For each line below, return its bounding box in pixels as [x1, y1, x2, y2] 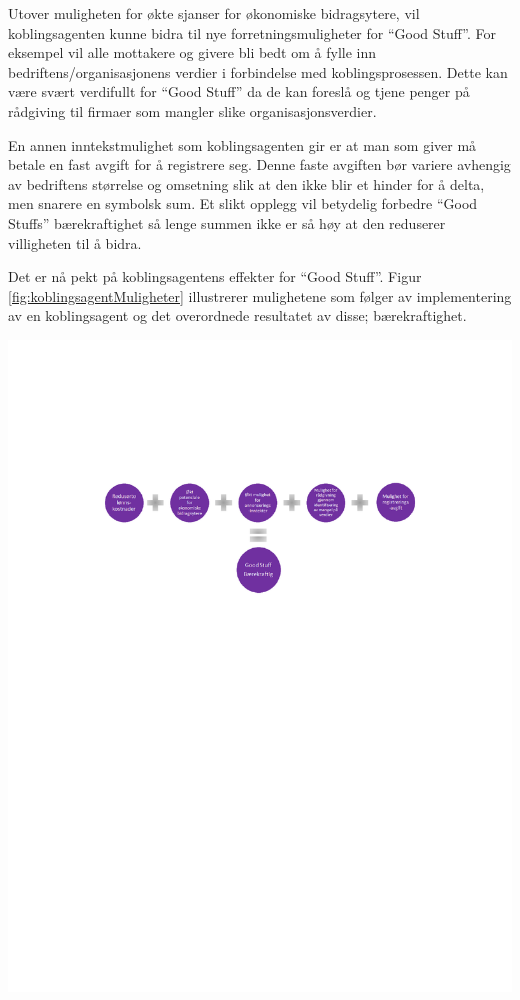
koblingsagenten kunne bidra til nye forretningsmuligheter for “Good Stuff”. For [8, 22, 497, 43]
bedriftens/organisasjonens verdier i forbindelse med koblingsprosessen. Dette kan [8, 61, 508, 82]
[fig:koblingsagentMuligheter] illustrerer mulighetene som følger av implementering [8, 285, 512, 306]
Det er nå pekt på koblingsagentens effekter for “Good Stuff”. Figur [8, 266, 422, 287]
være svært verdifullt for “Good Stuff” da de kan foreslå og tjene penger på [8, 81, 470, 102]
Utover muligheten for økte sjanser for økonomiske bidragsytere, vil [8, 3, 420, 23]
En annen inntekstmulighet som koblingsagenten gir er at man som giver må [8, 134, 477, 155]
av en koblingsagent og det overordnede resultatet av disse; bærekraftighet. [8, 305, 467, 326]
